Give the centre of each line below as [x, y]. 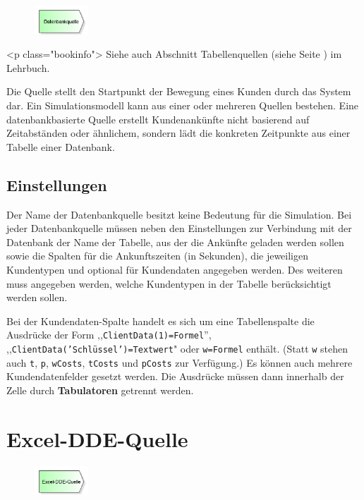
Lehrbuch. [28, 67]
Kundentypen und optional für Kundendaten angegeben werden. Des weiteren [175, 269]
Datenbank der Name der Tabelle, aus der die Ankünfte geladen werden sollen [175, 242]
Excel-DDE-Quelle [97, 438]
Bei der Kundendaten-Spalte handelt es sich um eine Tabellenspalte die [160, 321]
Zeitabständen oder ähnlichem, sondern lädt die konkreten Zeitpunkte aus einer [178, 133]
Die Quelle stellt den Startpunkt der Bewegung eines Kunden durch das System [179, 91]
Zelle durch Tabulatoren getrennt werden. [100, 390]
